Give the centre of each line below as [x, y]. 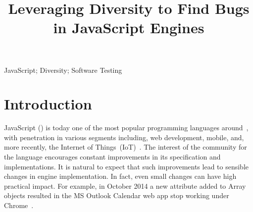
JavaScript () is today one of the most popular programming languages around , [126, 128]
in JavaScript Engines [129, 27]
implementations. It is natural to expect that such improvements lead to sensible [126, 166]
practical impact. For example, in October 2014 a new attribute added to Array [125, 185]
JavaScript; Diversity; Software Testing [63, 70]
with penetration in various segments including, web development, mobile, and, [124, 137]
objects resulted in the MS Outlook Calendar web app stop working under [117, 195]
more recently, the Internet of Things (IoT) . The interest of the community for [126, 147]
